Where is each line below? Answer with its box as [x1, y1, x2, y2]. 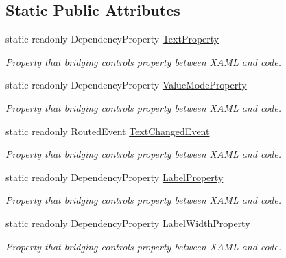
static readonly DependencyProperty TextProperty [5, 32, 219, 46]
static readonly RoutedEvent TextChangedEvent [5, 124, 210, 138]
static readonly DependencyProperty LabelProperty [5, 169, 224, 184]
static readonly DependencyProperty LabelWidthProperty [5, 215, 250, 230]
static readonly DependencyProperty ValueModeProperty [5, 78, 247, 92]
